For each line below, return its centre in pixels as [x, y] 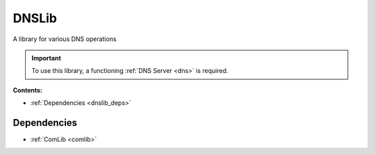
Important [47, 58]
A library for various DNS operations [65, 39]
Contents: [28, 90]
